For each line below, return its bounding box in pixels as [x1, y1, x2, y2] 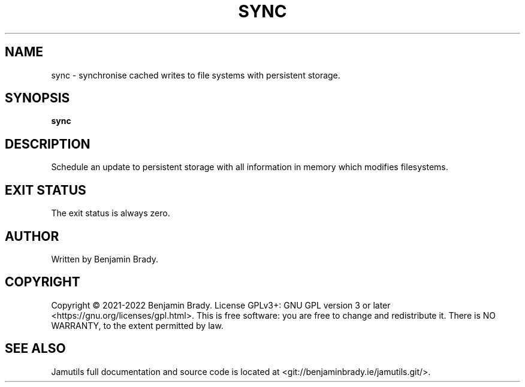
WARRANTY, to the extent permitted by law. [51, 320, 224, 331]
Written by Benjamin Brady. [51, 253, 158, 264]
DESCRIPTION [5, 136, 90, 152]
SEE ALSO [5, 341, 66, 356]
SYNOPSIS [5, 90, 70, 106]
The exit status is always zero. [51, 208, 170, 219]
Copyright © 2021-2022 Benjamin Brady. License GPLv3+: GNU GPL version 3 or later [51, 300, 391, 310]
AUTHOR [5, 228, 59, 244]
